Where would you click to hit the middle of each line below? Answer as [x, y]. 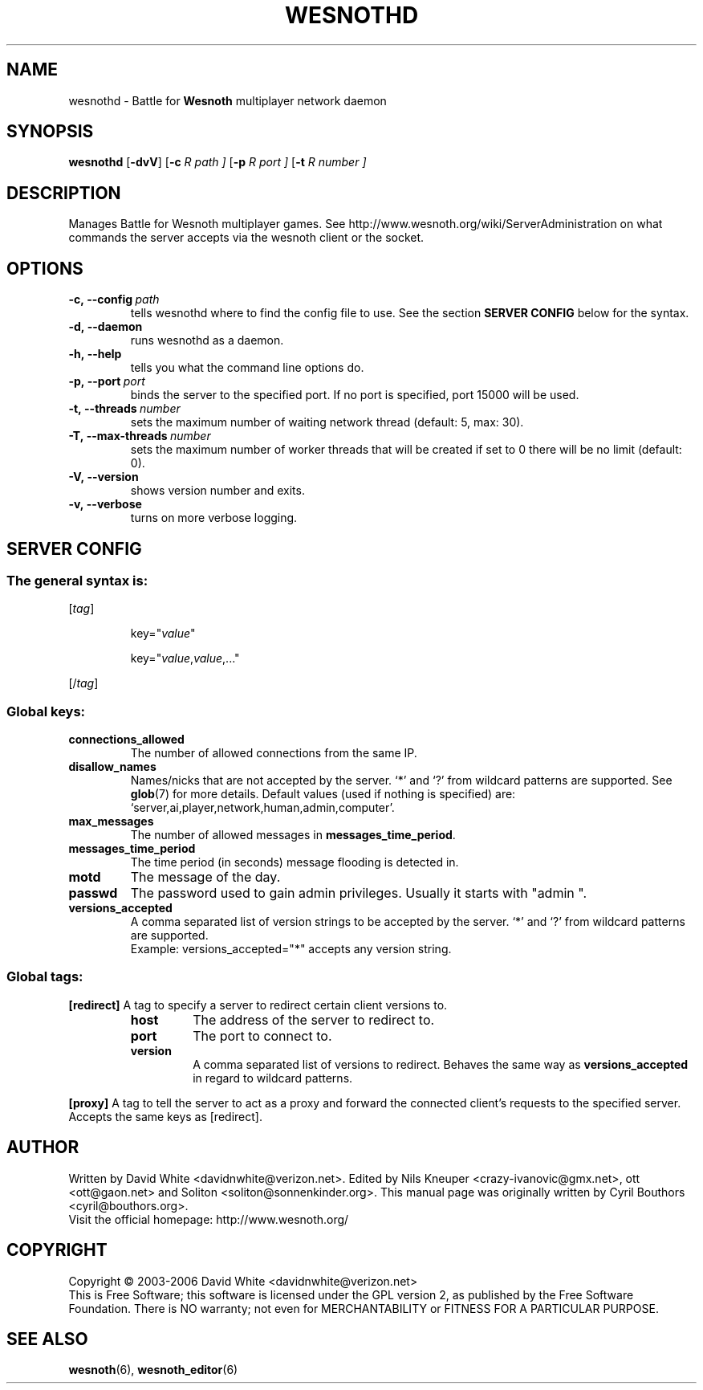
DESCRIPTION [64, 193]
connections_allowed [126, 740]
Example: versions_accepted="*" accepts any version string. [291, 949]
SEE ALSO [47, 1339]
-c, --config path [114, 300]
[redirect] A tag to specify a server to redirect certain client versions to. [258, 1005]
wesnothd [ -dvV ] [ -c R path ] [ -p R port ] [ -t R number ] [217, 162]
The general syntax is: [77, 580]
